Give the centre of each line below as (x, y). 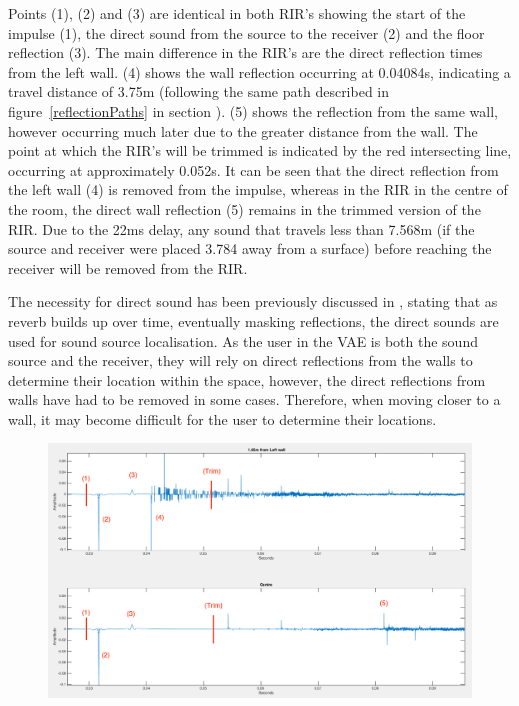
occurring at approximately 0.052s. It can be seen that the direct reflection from (253, 169)
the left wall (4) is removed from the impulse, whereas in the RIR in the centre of (258, 189)
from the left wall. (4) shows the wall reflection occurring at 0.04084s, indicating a (259, 71)
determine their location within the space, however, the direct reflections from (247, 379)
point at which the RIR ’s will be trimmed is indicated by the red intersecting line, (260, 150)
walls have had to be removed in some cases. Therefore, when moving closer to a (254, 399)
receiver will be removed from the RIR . (128, 267)
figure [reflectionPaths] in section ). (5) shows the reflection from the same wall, (253, 110)
